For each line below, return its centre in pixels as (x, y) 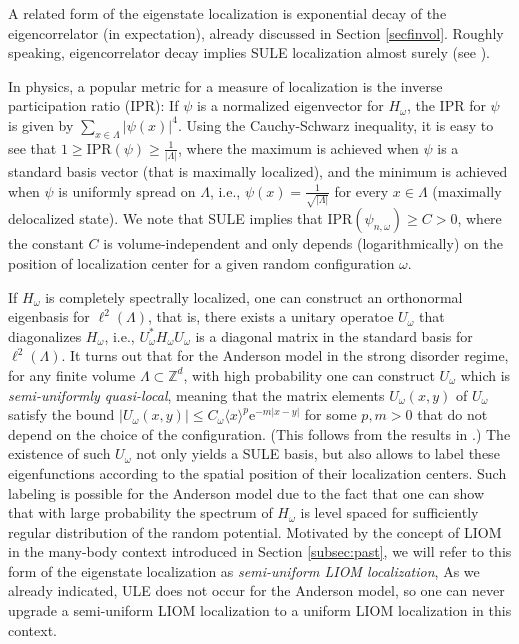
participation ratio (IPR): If (93, 105)
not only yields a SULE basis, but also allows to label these (318, 453)
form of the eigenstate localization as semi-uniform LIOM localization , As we (244, 570)
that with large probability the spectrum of (140, 512)
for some (330, 414)
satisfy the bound (61, 414)
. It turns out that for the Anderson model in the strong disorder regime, (285, 355)
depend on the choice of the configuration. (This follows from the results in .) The (259, 433)
